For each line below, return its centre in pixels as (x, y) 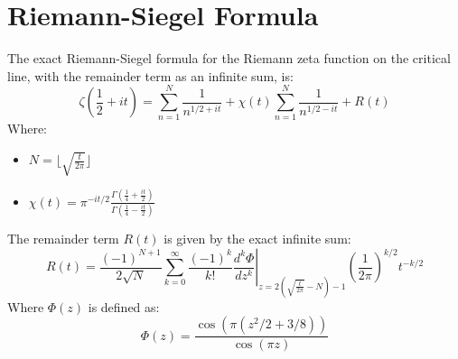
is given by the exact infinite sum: (257, 238)
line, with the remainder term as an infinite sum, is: (150, 75)
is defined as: (124, 306)
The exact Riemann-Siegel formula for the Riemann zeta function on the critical (229, 58)
